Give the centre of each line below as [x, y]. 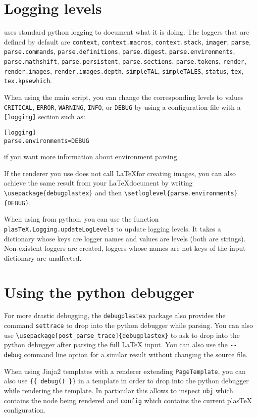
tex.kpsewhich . [28, 80]
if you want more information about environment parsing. [92, 157]
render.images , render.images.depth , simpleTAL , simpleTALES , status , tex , [124, 70]
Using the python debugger [99, 292]
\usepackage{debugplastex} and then [63, 192]
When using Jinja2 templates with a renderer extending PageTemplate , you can [125, 371]
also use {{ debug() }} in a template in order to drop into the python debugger [127, 381]
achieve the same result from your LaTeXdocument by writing [98, 183]
